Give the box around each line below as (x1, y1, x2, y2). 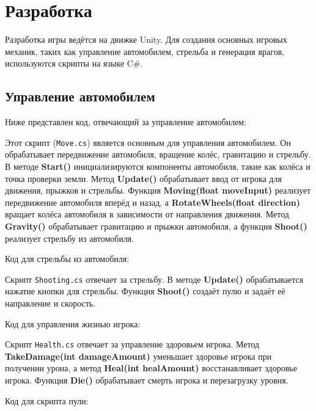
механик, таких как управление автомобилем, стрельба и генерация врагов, (5, 45, 285, 57)
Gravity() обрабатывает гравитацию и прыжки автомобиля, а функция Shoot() (5, 219, 307, 232)
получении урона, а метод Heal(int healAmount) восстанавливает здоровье (5, 362, 297, 374)
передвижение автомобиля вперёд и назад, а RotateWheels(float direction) (5, 195, 300, 208)
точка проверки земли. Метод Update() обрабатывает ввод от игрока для (5, 172, 282, 184)
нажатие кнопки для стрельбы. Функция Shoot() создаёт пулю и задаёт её (5, 285, 285, 297)
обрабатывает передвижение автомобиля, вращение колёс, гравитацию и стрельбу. (5, 148, 311, 161)
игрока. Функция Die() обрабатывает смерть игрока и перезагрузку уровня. (5, 373, 288, 386)
